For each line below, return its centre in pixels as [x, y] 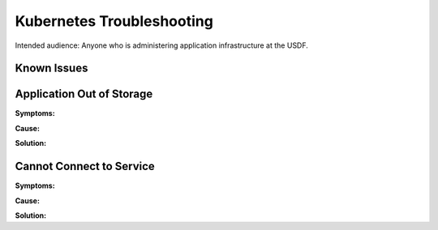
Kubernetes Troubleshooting [114, 21]
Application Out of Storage [84, 94]
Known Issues [52, 68]
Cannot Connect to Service [85, 166]
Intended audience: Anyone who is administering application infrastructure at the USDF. [161, 45]
